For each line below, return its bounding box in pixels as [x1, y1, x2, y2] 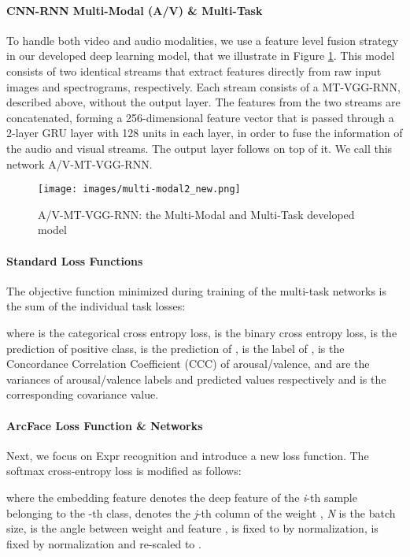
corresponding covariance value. [6, 386, 159, 403]
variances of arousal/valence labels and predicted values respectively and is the [6, 370, 386, 387]
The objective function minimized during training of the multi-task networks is [6, 282, 386, 299]
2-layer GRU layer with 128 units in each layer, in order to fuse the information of [6, 124, 403, 141]
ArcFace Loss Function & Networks [6, 417, 203, 433]
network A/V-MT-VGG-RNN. [6, 155, 153, 172]
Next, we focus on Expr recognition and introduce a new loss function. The [6, 447, 369, 463]
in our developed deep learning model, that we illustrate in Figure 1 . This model [6, 47, 395, 64]
